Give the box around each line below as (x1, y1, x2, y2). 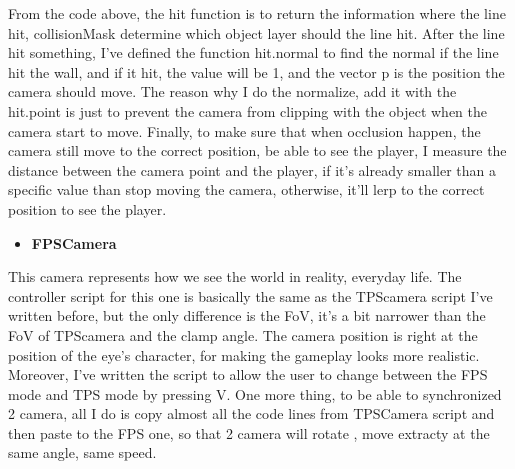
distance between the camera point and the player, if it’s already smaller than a (8, 159, 497, 180)
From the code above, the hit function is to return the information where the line (8, 3, 506, 23)
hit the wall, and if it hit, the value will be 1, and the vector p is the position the (8, 61, 505, 82)
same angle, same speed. (8, 442, 157, 463)
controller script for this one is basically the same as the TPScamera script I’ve (8, 285, 493, 306)
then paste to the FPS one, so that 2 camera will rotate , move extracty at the (8, 422, 490, 443)
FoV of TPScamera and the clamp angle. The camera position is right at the (8, 324, 478, 345)
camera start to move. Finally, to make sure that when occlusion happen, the (8, 120, 481, 141)
